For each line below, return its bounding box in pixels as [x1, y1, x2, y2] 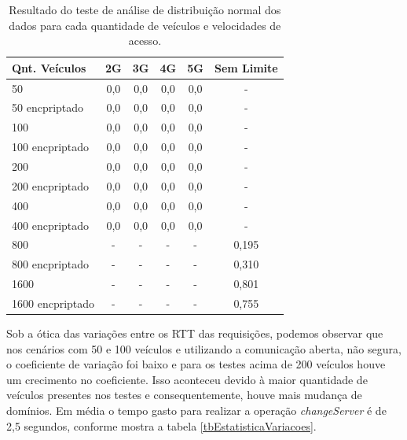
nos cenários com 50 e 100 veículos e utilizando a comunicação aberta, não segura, [6, 340, 401, 357]
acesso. [128, 32, 162, 49]
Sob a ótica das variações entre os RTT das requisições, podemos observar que [6, 325, 383, 341]
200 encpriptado [12, 177, 90, 194]
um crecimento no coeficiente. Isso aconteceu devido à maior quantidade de [6, 371, 368, 387]
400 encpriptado [12, 216, 90, 233]
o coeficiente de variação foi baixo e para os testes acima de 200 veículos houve [6, 356, 386, 372]
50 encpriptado [12, 99, 84, 116]
